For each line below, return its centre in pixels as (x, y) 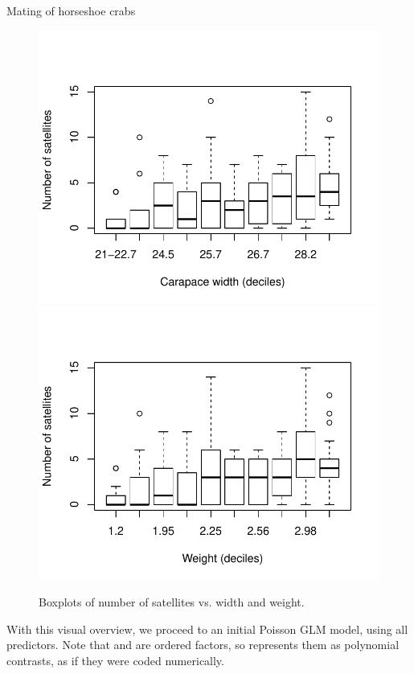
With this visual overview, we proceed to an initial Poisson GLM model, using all (207, 629)
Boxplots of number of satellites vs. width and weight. (172, 602)
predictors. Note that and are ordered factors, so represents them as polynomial (203, 645)
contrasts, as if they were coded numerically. (115, 660)
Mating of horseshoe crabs (71, 10)
